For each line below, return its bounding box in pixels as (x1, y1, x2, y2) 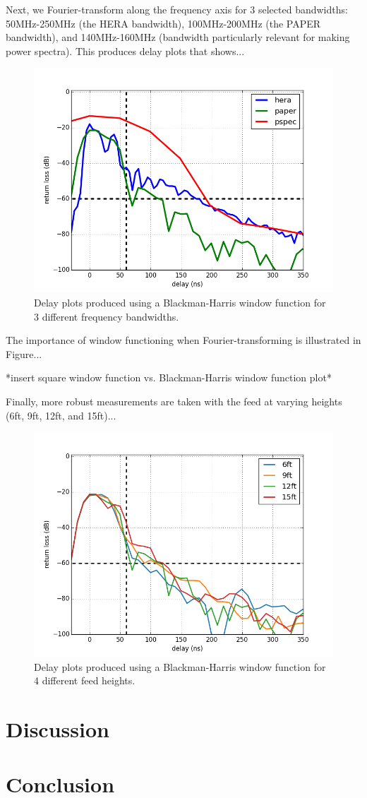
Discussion (6, 715, 109, 744)
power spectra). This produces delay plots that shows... (6, 43, 245, 58)
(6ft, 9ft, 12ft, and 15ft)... (6, 407, 116, 422)
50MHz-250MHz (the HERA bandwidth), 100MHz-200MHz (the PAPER (6, 16, 321, 30)
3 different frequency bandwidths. (34, 309, 179, 323)
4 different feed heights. (34, 673, 136, 688)
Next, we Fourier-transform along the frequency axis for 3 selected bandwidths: (6, 2, 348, 16)
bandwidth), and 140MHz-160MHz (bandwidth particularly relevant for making (6, 30, 350, 44)
